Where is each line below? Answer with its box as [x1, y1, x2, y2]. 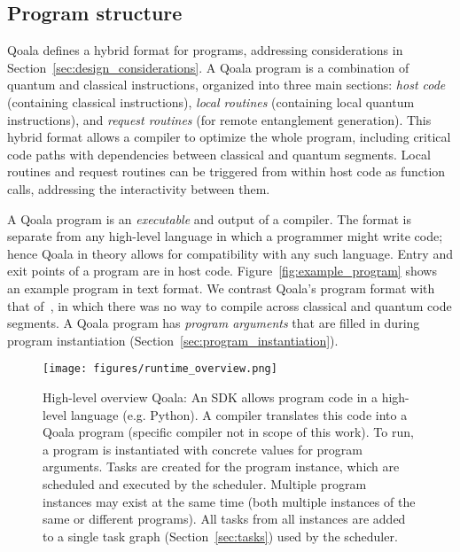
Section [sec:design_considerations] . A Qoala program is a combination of [7, 58, 409, 76]
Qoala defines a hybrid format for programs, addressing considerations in [7, 41, 403, 59]
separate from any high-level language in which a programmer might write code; [7, 227, 443, 245]
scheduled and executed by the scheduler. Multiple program [43, 474, 367, 493]
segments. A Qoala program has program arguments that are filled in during [7, 314, 420, 332]
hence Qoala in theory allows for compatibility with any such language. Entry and [7, 244, 453, 262]
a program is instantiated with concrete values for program [43, 439, 363, 458]
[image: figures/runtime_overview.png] [43, 362, 277, 376]
